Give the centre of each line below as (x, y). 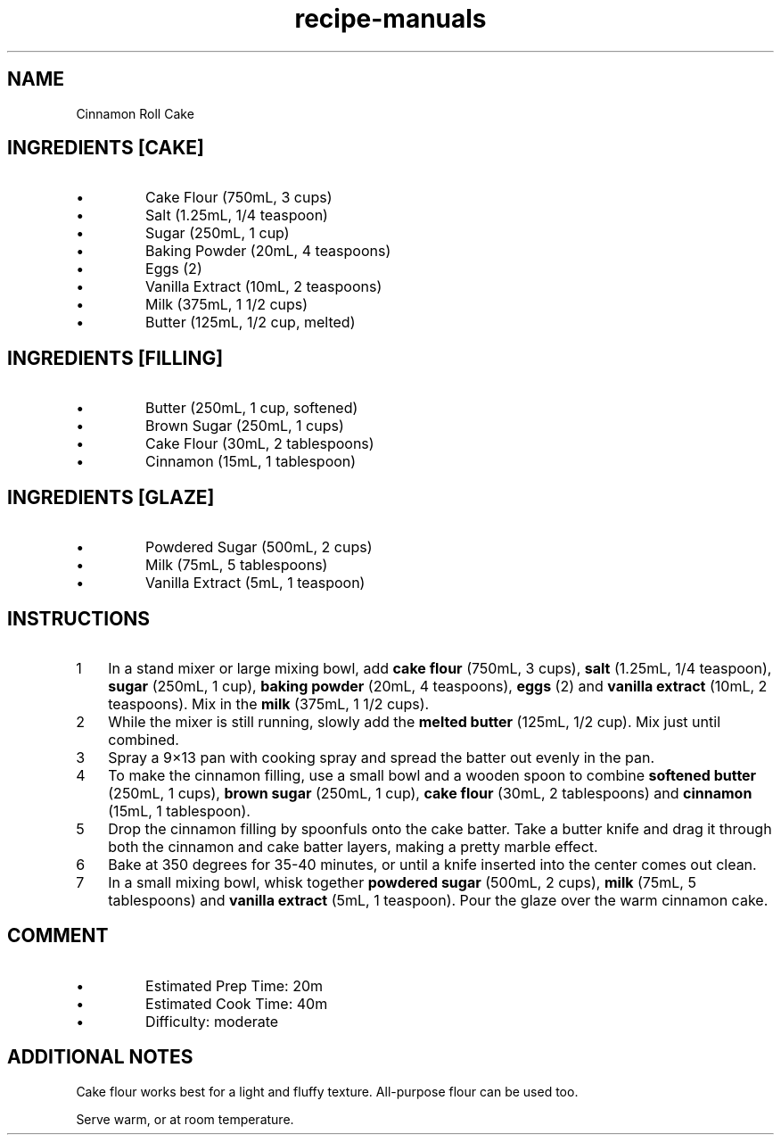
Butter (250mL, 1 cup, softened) (252, 408)
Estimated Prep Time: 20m (234, 985)
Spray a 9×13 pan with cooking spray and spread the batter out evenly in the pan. (381, 757)
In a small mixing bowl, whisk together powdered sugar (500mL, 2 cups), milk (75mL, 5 (402, 882)
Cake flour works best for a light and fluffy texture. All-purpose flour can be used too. (327, 1091)
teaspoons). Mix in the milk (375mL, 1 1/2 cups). (269, 703)
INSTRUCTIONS (79, 618)
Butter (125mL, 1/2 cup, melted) (251, 323)
